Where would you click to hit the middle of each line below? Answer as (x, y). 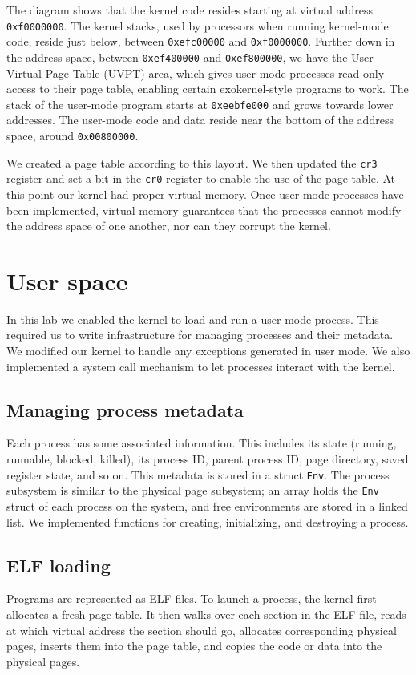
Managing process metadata (125, 409)
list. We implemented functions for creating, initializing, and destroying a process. (208, 521)
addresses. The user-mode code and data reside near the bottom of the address (200, 120)
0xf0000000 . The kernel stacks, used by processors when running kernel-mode (198, 25)
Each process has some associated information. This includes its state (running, (202, 443)
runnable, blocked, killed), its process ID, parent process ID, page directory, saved (208, 459)
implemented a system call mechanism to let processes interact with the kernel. (201, 366)
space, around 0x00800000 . (73, 135)
